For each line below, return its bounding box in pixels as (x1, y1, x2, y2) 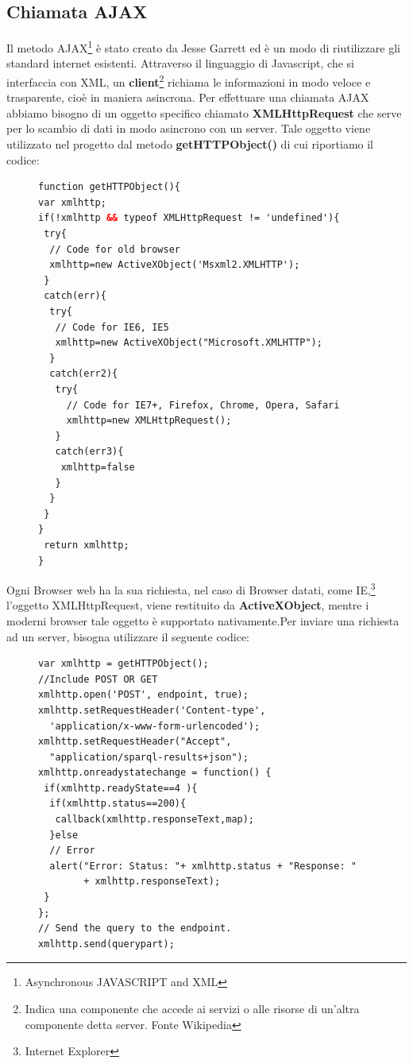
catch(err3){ (55, 446, 124, 458)
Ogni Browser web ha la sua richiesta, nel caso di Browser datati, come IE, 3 (6, 579, 376, 598)
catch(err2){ (49, 368, 118, 380)
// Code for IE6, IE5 (55, 321, 169, 333)
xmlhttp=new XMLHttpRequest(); (66, 415, 232, 427)
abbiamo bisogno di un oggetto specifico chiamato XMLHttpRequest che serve (6, 104, 402, 121)
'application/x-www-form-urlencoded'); (49, 720, 261, 732)
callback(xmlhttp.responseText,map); (55, 814, 255, 826)
